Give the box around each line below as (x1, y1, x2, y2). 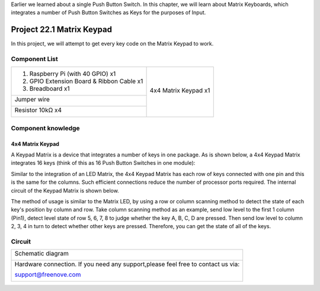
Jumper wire (14, 95, 50, 104)
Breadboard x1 (29, 85, 71, 93)
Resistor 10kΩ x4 (14, 106, 62, 114)
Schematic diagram (14, 250, 69, 258)
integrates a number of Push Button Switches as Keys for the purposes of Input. (11, 9, 206, 16)
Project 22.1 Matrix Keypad (11, 24, 113, 35)
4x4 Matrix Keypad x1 (149, 87, 210, 95)
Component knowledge (11, 124, 80, 132)
